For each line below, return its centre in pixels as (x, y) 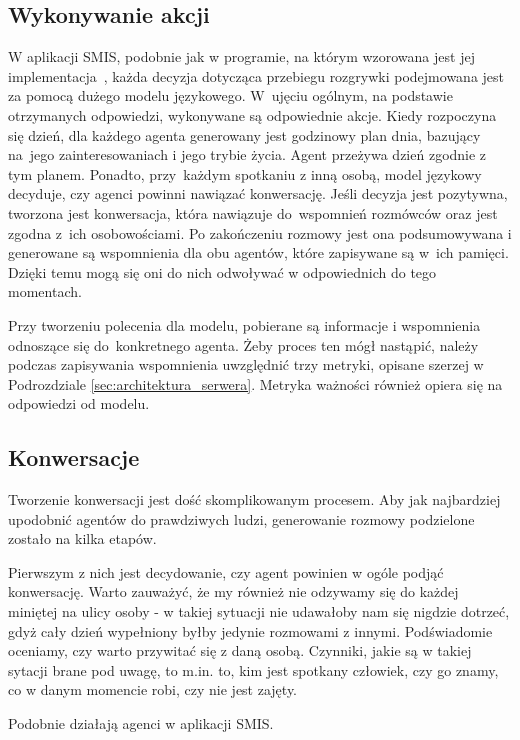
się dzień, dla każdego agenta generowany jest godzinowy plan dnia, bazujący (244, 134)
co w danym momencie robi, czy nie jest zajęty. (153, 689)
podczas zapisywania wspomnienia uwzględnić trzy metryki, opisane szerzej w (246, 364)
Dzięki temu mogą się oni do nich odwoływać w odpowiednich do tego (222, 271)
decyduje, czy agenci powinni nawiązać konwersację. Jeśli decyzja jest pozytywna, (258, 193)
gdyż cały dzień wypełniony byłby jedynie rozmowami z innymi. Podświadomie (250, 630)
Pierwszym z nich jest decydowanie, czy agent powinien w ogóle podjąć (226, 571)
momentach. (45, 291)
